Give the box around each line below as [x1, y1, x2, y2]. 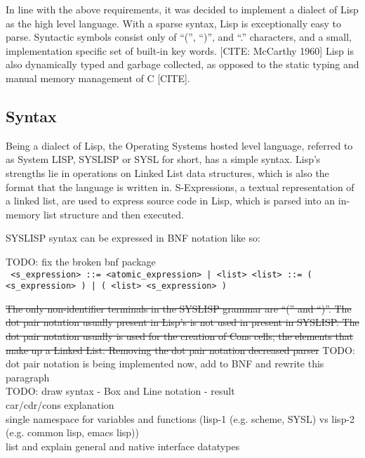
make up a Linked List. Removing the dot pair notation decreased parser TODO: [6, 342, 355, 357]
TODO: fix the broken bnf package [6, 254, 156, 268]
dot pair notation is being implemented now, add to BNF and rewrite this [6, 356, 324, 371]
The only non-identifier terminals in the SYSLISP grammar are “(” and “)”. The [6, 301, 352, 315]
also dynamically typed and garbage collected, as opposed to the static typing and [6, 57, 359, 72]
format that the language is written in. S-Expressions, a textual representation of [6, 179, 354, 194]
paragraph [6, 369, 50, 384]
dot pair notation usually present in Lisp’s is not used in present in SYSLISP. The [6, 315, 359, 329]
